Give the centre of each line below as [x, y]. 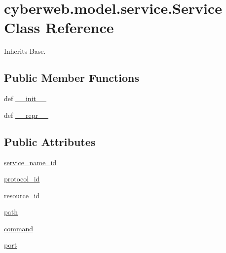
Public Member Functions [72, 78]
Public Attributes [50, 141]
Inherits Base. [25, 51]
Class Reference [59, 27]
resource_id [22, 195]
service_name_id [30, 162]
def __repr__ [26, 115]
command [19, 228]
